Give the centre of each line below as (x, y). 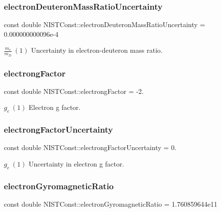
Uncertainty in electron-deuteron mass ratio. (97, 50)
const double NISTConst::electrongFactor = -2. (74, 91)
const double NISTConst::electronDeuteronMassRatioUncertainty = (105, 24)
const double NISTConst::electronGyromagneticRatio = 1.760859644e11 (111, 204)
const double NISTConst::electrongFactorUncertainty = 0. (90, 147)
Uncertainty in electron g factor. (76, 164)
